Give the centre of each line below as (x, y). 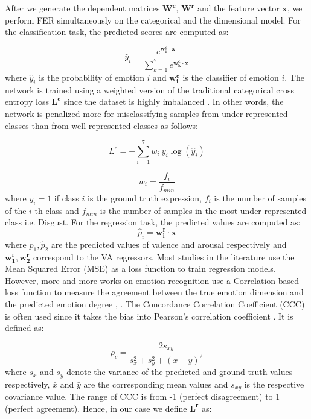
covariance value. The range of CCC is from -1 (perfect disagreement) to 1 (143, 396)
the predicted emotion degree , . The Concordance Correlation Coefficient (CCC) (155, 304)
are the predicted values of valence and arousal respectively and (169, 244)
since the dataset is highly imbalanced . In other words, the (174, 102)
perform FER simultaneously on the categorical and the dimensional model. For (153, 20)
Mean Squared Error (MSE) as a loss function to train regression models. (140, 269)
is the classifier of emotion (231, 77)
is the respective (274, 384)
